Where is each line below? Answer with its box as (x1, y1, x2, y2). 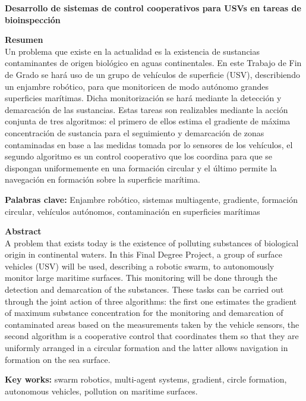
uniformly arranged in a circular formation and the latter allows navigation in (5, 342, 288, 354)
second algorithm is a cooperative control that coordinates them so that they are (5, 330, 299, 342)
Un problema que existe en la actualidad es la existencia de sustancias (5, 45, 260, 57)
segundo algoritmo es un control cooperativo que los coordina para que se (5, 150, 273, 162)
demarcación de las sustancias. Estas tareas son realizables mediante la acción (5, 103, 288, 115)
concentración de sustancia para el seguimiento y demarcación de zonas (5, 126, 264, 139)
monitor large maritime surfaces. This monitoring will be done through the (5, 271, 277, 284)
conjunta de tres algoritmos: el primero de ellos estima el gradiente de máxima (5, 115, 291, 127)
